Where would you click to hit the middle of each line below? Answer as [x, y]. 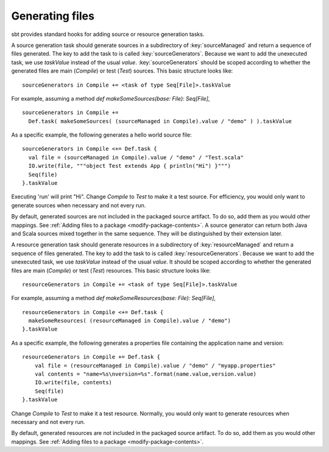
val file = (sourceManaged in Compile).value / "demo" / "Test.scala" [136, 157]
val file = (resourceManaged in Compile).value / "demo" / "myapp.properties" [155, 365]
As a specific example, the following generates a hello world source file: [101, 135]
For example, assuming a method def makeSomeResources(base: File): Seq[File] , [114, 298]
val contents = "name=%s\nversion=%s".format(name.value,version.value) [146, 374]
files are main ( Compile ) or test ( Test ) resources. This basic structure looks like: [111, 270]
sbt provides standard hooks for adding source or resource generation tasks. [108, 34]
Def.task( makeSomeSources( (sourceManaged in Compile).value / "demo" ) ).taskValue [160, 121]
